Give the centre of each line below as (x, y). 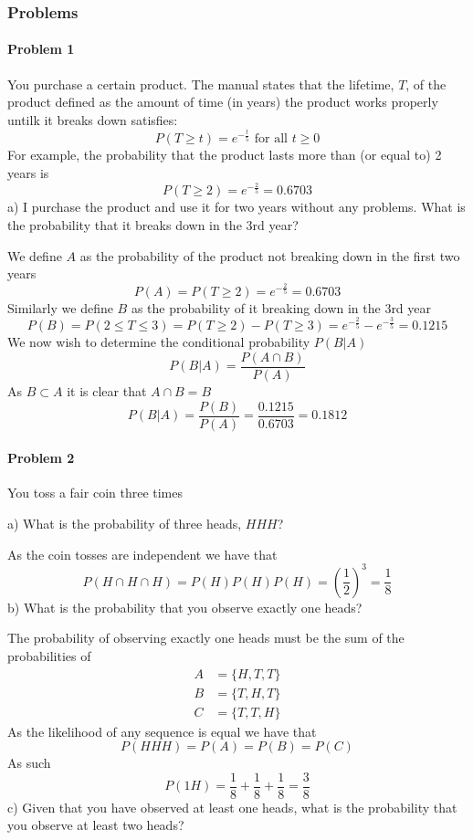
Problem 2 (41, 458)
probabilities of (49, 655)
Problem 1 (41, 49)
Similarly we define (60, 307)
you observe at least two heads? (96, 825)
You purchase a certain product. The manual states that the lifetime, (201, 84)
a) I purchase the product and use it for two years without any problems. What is (236, 207)
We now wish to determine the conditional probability (159, 342)
